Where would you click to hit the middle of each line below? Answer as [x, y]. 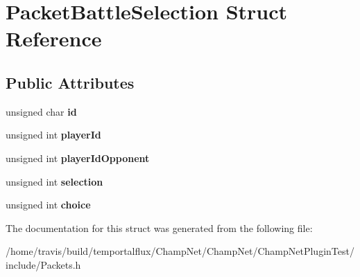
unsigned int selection [54, 181]
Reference [54, 38]
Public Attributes [70, 82]
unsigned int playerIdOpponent [78, 158]
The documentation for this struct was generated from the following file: [159, 227]
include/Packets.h [43, 264]
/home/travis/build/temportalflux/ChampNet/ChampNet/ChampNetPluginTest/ [180, 251]
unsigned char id [41, 111]
